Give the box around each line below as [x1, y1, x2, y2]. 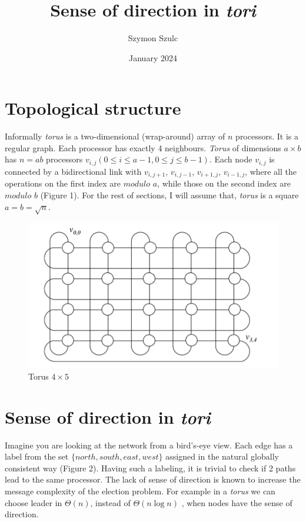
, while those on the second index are [157, 177, 291, 189]
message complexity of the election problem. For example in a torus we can [5, 485, 275, 497]
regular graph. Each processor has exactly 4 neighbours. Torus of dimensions [5, 141, 281, 154]
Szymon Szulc [128, 32, 178, 44]
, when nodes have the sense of [181, 496, 292, 508]
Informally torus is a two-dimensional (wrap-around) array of [5, 130, 225, 142]
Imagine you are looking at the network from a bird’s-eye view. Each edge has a [5, 438, 293, 451]
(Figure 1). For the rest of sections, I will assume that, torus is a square [40, 188, 299, 201]
